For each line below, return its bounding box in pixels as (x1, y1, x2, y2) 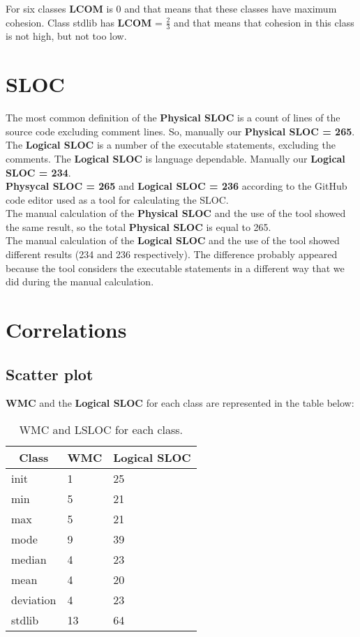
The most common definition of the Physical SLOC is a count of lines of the (6, 110, 340, 125)
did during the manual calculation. (6, 274, 154, 289)
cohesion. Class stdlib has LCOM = (6, 15, 163, 29)
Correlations (6, 315, 127, 344)
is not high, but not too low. (6, 29, 127, 43)
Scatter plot (6, 363, 93, 384)
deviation (11, 592, 57, 608)
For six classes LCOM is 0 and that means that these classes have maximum (6, 1, 337, 15)
